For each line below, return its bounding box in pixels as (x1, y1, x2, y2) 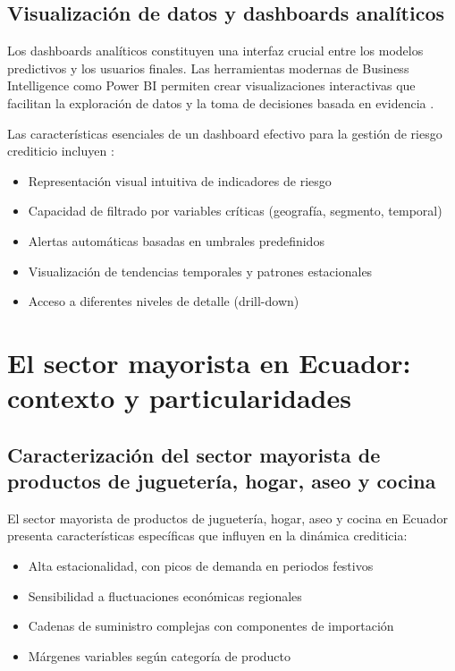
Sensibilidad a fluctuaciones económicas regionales (28, 586, 302, 605)
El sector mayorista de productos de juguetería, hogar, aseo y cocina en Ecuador (7, 508, 448, 527)
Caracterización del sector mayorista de (7, 440, 381, 468)
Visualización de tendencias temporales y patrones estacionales (28, 261, 373, 280)
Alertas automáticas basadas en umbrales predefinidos (28, 231, 324, 250)
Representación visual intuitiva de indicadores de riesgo (28, 171, 332, 190)
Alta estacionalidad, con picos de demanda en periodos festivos (28, 556, 374, 575)
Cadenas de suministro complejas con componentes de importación (28, 616, 394, 635)
